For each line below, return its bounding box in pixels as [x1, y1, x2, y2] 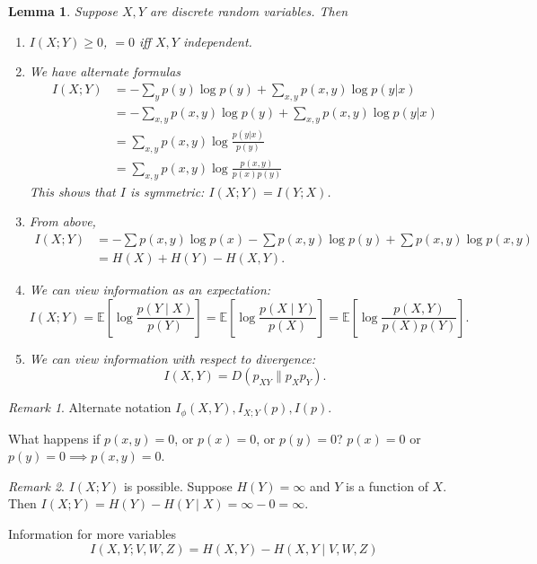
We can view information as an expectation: [29, 279, 271, 298]
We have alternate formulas [29, 62, 181, 81]
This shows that [29, 181, 116, 200]
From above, [29, 212, 96, 231]
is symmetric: [129, 181, 205, 200]
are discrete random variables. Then [149, 2, 348, 20]
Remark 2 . [8, 476, 65, 495]
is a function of [346, 476, 428, 495]
